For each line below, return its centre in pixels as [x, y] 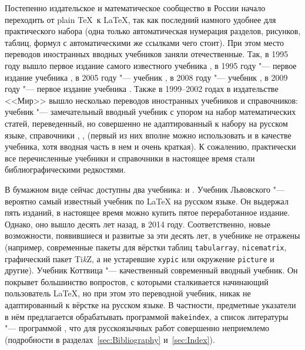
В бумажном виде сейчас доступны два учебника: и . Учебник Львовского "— [145, 189]
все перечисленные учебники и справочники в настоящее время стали [130, 158]
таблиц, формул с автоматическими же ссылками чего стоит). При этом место [145, 42]
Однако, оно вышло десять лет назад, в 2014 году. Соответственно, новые [138, 224]
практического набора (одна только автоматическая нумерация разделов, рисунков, [153, 31]
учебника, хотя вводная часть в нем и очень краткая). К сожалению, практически [150, 146]
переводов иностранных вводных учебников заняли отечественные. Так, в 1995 [147, 54]
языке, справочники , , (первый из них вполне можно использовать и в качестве [148, 135]
